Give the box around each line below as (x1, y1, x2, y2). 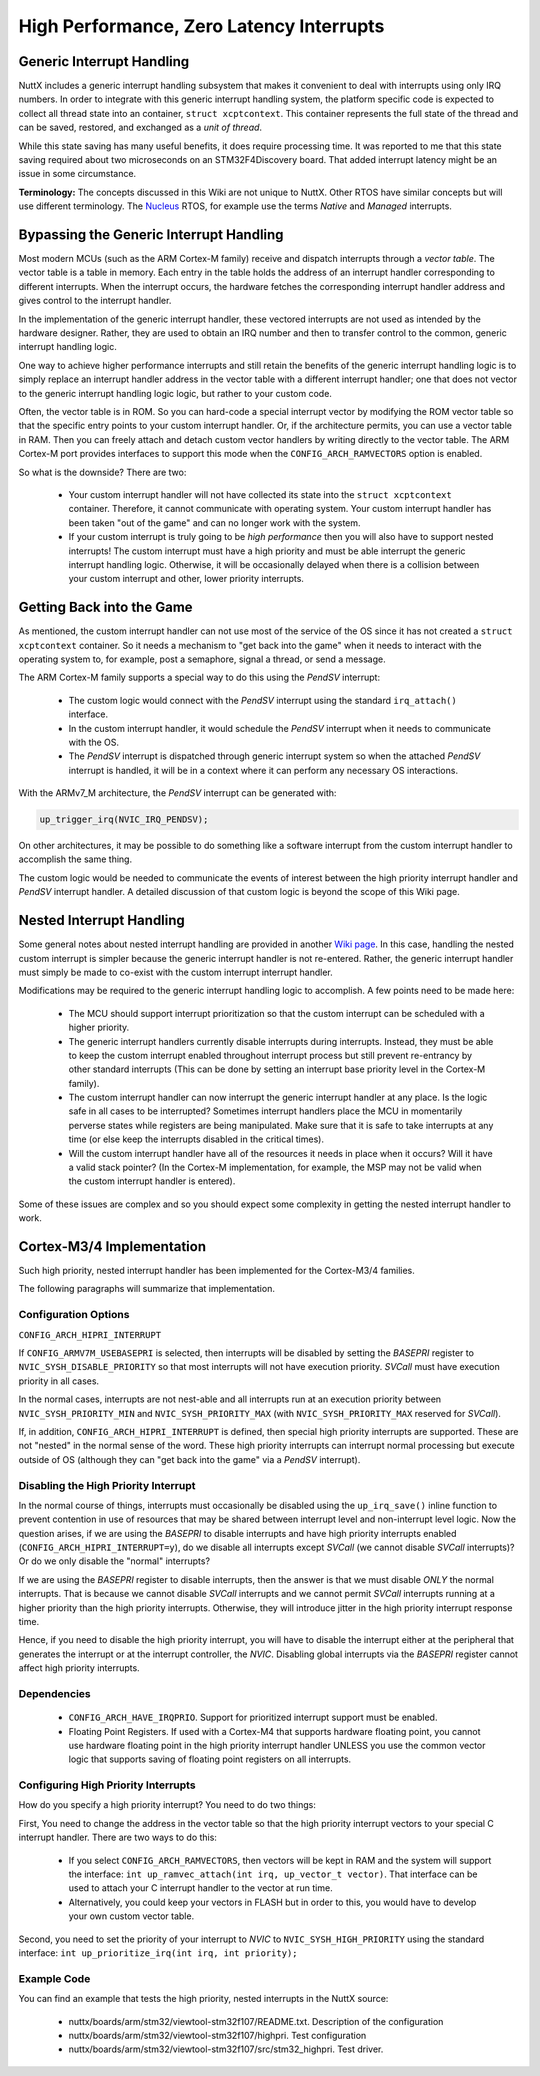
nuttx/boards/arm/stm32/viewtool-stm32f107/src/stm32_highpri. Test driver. (68, 2043, 384, 2055)
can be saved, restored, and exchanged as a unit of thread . (18, 121, 263, 134)
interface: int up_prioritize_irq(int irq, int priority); (18, 1946, 299, 1959)
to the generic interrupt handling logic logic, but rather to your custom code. (18, 387, 332, 399)
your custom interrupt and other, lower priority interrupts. (68, 573, 305, 585)
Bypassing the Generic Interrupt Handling (18, 226, 284, 243)
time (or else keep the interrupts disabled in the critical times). (68, 1133, 325, 1145)
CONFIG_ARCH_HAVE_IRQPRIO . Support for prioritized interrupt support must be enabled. (68, 1711, 438, 1724)
